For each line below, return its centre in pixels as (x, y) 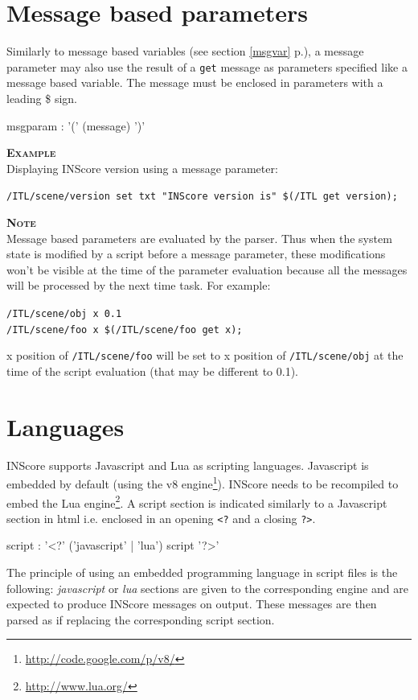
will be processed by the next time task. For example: (139, 285)
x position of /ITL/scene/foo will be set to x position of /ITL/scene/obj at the (205, 355)
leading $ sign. (42, 98)
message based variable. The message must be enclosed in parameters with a (195, 82)
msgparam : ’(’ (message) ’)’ (76, 125)
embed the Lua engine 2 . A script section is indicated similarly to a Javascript (197, 501)
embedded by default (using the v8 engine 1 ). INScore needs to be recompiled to (203, 482)
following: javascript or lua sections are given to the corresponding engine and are (207, 588)
